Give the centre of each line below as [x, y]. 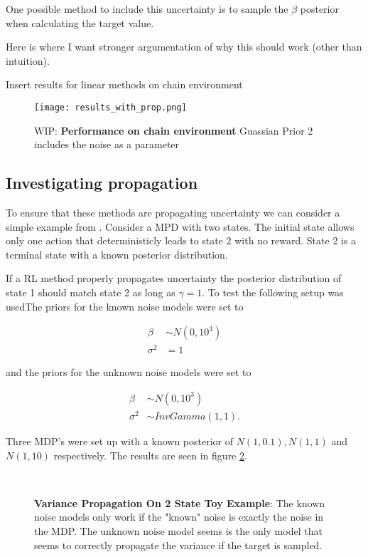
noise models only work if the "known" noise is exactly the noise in [179, 517]
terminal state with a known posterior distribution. [117, 254]
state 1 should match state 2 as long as [91, 292]
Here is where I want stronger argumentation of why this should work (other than [184, 47]
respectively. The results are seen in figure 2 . [150, 455]
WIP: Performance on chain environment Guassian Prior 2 [174, 130]
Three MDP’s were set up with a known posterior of [120, 441]
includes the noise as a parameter [107, 144]
